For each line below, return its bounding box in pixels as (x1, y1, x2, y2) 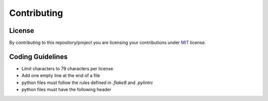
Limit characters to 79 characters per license (21, 65, 114, 72)
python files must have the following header (21, 87, 112, 93)
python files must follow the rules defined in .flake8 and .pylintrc (21, 80, 153, 86)
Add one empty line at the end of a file (21, 73, 100, 79)
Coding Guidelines (9, 52, 68, 61)
